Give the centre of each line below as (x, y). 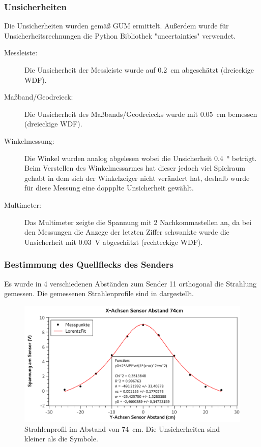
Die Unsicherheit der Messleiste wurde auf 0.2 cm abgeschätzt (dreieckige (139, 70)
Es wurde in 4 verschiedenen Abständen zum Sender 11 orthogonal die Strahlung (130, 283)
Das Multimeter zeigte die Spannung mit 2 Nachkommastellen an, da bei (138, 222)
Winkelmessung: (29, 140)
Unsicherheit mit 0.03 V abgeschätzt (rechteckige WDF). (114, 242)
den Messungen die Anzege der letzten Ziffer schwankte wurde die (127, 232)
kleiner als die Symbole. (61, 439)
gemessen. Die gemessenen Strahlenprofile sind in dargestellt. (99, 293)
